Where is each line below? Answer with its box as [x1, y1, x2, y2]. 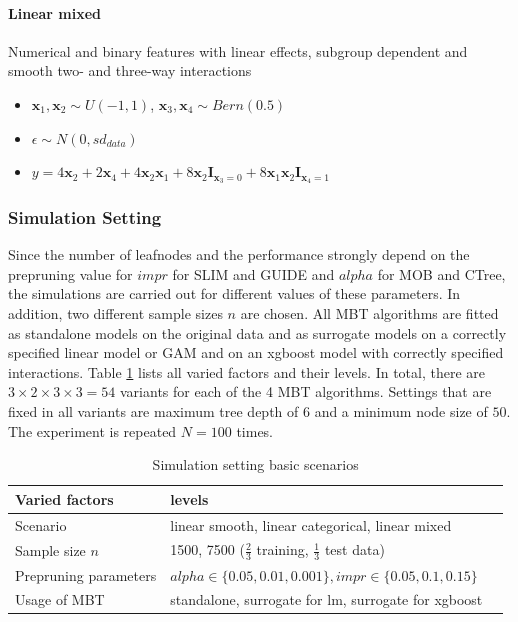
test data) [324, 539, 385, 560]
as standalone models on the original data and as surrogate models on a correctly [8, 322, 507, 343]
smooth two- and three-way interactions [8, 60, 252, 81]
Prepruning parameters [15, 564, 157, 585]
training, [256, 539, 309, 560]
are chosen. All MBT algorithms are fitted [240, 303, 499, 324]
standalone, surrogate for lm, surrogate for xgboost [170, 589, 483, 610]
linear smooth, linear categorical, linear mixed [170, 514, 452, 535]
